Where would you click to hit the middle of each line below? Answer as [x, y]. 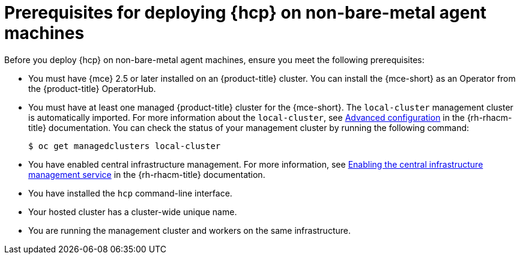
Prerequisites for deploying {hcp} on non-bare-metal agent [246, 13]
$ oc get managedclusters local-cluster [125, 146]
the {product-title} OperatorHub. [92, 88]
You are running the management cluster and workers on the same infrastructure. [189, 230]
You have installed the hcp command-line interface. [130, 193]
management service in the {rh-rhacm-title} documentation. [147, 174]
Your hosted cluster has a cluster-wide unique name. [133, 212]
